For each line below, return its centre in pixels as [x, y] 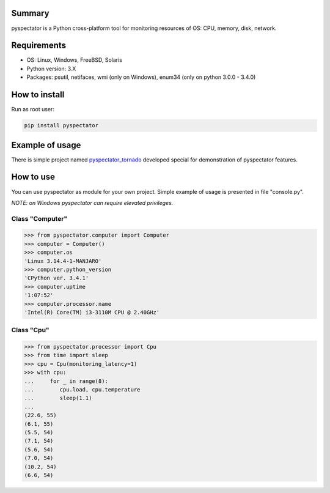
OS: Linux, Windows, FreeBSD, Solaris [74, 60]
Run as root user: [33, 109]
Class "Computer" [39, 218]
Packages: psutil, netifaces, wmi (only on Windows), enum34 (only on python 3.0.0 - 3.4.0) [141, 77]
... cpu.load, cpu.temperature [82, 390]
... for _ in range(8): [66, 381]
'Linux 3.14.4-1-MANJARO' [63, 261]
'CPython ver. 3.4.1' [57, 278]
